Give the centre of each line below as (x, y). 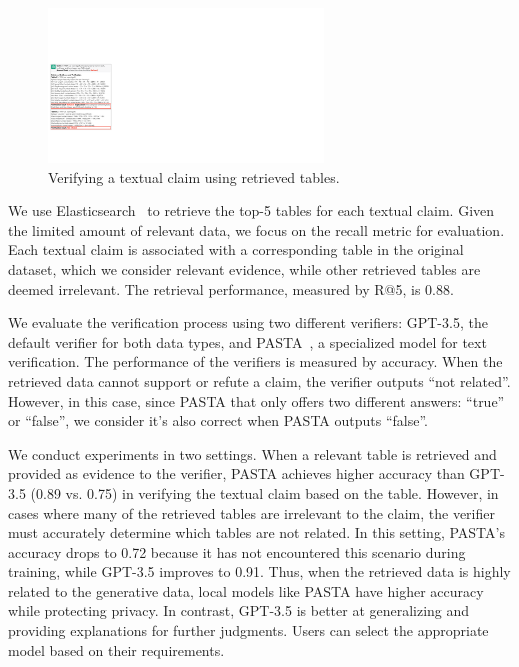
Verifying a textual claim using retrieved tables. (194, 176)
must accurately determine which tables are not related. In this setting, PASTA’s (256, 532)
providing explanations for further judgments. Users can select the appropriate (248, 630)
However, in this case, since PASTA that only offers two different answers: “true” (256, 400)
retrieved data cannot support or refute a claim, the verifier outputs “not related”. (259, 380)
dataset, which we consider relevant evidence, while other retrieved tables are (244, 268)
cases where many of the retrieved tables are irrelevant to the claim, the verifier (251, 512)
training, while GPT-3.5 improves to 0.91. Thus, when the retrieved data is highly (259, 571)
